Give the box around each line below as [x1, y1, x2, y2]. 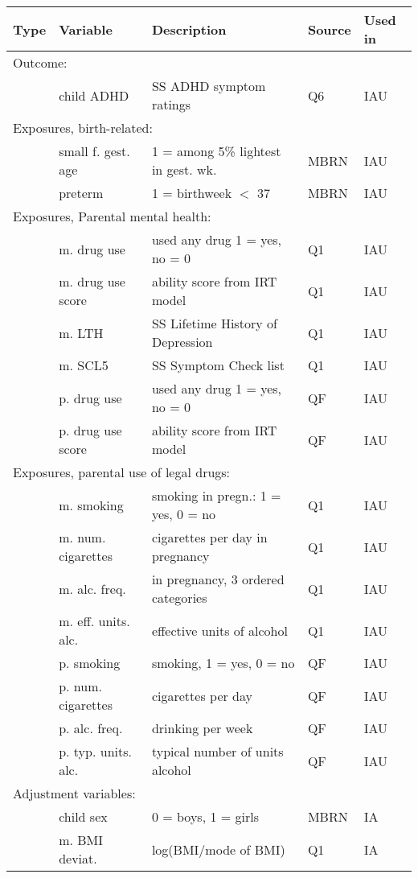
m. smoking [59, 495, 124, 514]
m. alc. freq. [59, 579, 126, 598]
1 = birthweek [151, 183, 232, 202]
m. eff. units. [59, 612, 130, 630]
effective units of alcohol [151, 620, 288, 640]
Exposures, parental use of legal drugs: [13, 463, 231, 481]
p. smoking [59, 653, 121, 672]
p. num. [59, 677, 102, 695]
